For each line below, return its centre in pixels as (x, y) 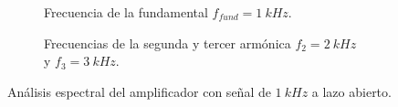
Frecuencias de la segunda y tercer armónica (168, 43)
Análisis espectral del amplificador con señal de (139, 91)
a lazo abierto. (351, 91)
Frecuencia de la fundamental (126, 12)
